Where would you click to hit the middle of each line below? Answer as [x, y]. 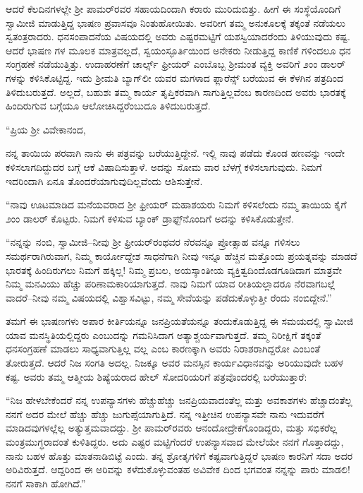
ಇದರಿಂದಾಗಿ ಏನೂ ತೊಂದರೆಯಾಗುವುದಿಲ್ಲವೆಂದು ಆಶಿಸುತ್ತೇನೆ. [104, 180]
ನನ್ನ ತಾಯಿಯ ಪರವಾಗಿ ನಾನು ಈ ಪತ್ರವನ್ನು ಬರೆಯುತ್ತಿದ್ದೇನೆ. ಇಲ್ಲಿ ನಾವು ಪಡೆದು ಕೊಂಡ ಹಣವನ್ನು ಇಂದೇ [175, 153]
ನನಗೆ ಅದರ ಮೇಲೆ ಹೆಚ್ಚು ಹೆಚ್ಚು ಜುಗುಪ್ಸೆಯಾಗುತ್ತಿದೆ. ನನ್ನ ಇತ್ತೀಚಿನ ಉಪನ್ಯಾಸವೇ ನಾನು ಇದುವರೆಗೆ [165, 414]
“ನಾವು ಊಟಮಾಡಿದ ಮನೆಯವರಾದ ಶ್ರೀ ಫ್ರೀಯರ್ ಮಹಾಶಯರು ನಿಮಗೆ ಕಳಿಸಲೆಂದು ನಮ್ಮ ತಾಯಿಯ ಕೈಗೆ [176, 204]
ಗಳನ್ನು [16, 77]
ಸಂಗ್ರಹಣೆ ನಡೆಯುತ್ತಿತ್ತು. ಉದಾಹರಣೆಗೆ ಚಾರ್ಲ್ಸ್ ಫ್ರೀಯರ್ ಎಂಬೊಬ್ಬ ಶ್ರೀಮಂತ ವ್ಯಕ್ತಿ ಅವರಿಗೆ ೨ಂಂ [162, 64]
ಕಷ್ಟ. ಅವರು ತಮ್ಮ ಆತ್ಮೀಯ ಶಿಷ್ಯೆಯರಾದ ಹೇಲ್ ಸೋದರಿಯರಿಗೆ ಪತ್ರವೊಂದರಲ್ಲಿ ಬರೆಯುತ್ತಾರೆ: [156, 376]
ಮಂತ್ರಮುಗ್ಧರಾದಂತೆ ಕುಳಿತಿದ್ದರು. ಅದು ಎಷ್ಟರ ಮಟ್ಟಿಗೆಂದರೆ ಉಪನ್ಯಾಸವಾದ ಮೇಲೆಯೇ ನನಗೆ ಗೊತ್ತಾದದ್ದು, [175, 442]
